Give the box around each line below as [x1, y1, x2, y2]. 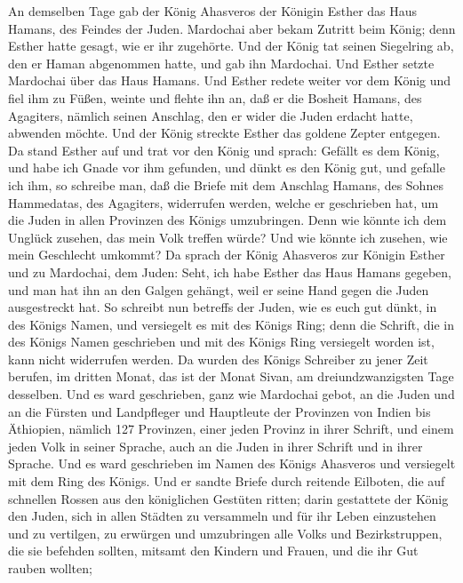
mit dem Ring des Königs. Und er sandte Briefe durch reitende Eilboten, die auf [8, 472, 445, 491]
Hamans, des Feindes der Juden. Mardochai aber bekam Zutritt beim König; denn [8, 19, 456, 37]
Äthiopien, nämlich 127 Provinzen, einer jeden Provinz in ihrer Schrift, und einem [8, 419, 454, 438]
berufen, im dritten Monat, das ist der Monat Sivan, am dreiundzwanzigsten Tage [8, 367, 454, 386]
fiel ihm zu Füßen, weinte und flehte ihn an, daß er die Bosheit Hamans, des [8, 88, 422, 107]
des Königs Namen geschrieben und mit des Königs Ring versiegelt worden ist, [8, 332, 435, 351]
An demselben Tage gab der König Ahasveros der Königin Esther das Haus [8, 2, 418, 20]
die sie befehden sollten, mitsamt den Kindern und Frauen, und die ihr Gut [8, 541, 419, 560]
